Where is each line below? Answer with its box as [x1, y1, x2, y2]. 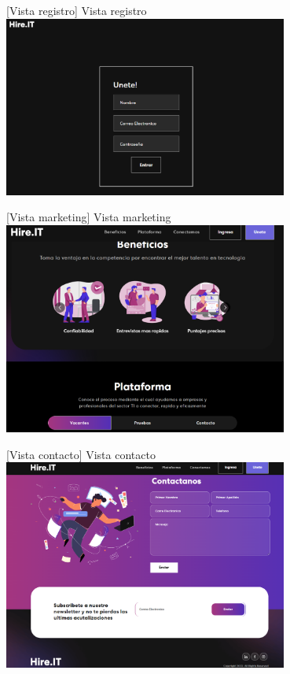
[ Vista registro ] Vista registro [6, 2, 147, 18]
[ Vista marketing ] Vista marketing [6, 209, 171, 225]
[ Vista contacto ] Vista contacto [6, 446, 156, 462]
